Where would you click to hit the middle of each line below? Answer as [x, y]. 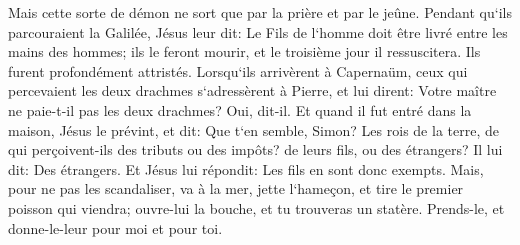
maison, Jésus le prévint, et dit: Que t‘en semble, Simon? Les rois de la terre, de [253, 129]
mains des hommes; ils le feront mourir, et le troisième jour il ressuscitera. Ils [244, 51]
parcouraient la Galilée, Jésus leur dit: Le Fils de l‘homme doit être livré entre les [258, 31]
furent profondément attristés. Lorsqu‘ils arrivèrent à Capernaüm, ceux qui [238, 70]
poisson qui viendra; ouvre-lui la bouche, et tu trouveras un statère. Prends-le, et [256, 207]
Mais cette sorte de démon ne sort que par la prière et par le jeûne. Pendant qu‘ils [260, 12]
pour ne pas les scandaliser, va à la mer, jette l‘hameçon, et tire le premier [236, 188]
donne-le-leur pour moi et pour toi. [115, 227]
